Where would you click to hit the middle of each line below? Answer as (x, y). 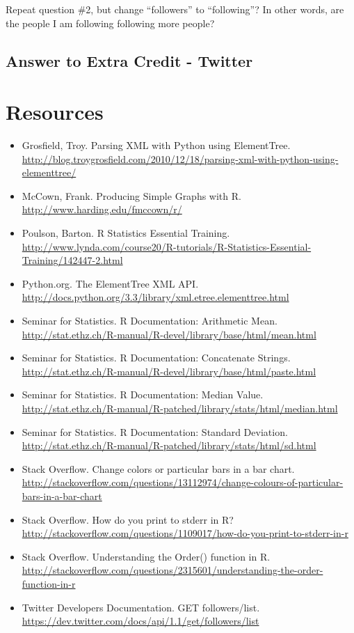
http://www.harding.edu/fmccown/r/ (102, 209)
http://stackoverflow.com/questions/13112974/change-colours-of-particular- (183, 482)
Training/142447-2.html (72, 260)
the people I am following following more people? (110, 23)
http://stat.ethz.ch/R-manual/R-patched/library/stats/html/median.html (180, 408)
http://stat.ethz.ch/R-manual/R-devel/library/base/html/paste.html (169, 371)
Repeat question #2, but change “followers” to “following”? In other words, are (175, 9)
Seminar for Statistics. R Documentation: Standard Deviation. (155, 431)
